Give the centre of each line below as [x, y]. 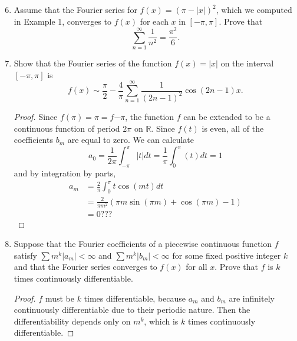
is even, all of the [233, 128]
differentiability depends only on [72, 321]
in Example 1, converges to [62, 21]
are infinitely [252, 298]
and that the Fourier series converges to [85, 267]
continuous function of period [67, 128]
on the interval [247, 63]
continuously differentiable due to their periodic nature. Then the [132, 310]
